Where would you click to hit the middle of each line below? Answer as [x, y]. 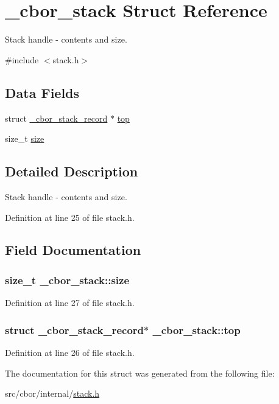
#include [22, 59]
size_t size [25, 138]
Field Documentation [73, 250]
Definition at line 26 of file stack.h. [70, 352]
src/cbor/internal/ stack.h [52, 393]
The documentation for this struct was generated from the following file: [140, 373]
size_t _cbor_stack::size [67, 280]
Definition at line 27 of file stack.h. [70, 303]
